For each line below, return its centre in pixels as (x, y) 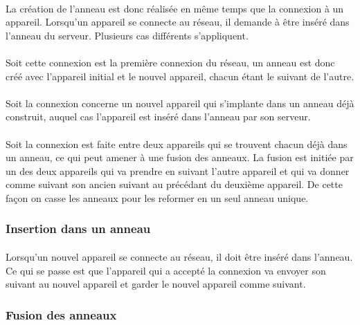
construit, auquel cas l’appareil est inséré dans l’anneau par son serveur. (158, 117)
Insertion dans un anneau (78, 229)
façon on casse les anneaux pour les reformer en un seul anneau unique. (157, 197)
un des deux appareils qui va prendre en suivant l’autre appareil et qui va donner (178, 170)
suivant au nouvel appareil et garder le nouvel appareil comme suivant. (156, 284)
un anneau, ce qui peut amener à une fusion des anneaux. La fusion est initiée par (180, 157)
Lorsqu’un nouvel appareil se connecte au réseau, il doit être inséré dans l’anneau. (179, 256)
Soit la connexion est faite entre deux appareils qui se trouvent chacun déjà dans (177, 143)
